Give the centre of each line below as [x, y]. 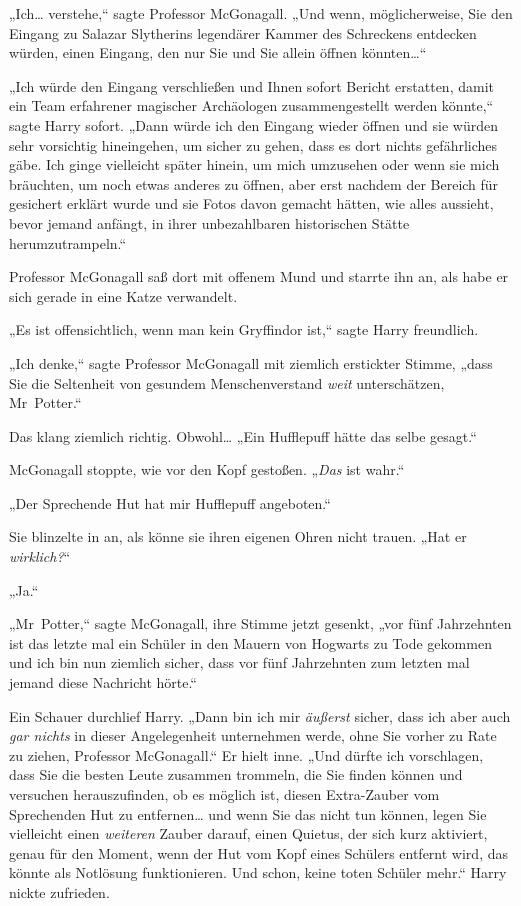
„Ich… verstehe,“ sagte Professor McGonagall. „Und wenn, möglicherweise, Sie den [261, 13]
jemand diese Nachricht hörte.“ [103, 682]
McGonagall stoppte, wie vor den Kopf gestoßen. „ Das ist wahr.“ [207, 469]
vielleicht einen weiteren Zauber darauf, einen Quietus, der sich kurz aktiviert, [248, 833]
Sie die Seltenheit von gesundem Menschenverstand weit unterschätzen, [227, 382]
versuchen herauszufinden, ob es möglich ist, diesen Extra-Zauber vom [224, 794]
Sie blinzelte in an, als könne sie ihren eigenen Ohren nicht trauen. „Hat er [238, 536]
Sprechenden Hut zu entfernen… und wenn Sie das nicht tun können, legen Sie [248, 813]
